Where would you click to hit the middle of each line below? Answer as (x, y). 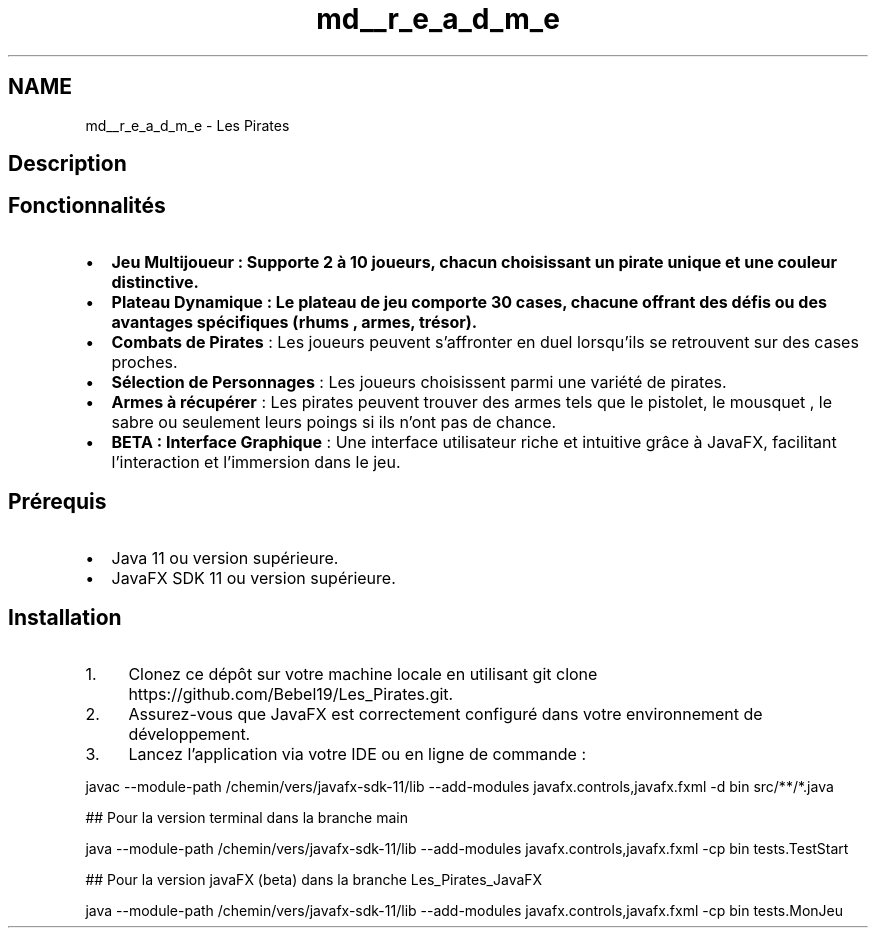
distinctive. (155, 281)
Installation (65, 618)
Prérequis (57, 502)
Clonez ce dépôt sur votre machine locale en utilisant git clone (363, 673)
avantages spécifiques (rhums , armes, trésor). (294, 321)
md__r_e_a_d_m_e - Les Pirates (187, 125)
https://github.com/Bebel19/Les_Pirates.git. (291, 693)
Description (67, 164)
